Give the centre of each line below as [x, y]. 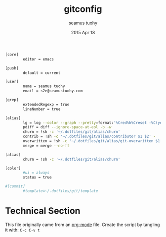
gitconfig [83, 9]
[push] [12, 68]
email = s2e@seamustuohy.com [53, 91]
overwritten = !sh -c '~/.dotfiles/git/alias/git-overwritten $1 [92, 141]
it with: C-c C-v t [23, 230]
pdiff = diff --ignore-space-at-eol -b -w [67, 127]
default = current [42, 73]
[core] [12, 55]
